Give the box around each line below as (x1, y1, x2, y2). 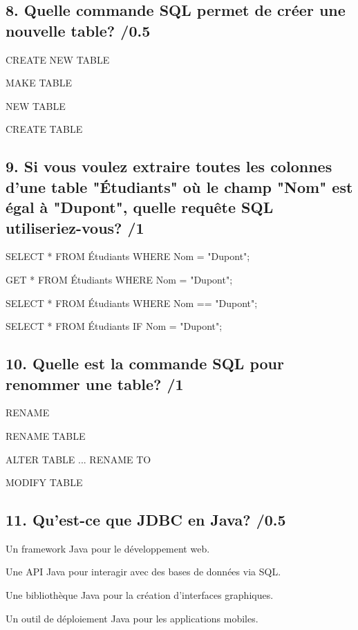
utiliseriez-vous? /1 (6, 216, 144, 238)
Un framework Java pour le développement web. (6, 541, 210, 555)
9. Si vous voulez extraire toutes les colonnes (6, 156, 332, 177)
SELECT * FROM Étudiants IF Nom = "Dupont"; (6, 319, 223, 333)
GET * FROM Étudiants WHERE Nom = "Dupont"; (6, 272, 233, 286)
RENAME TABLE (6, 428, 86, 443)
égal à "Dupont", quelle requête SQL (6, 196, 274, 218)
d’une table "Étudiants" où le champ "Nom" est (6, 176, 353, 197)
